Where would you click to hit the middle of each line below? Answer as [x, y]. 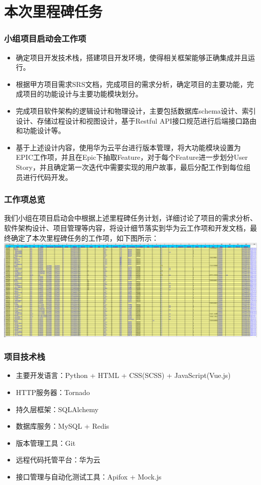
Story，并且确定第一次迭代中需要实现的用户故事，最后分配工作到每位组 [133, 167]
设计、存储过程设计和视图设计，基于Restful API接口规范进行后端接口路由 [136, 120]
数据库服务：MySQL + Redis [62, 426]
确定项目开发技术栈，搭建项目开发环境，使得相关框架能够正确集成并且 [132, 57]
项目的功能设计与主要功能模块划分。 [83, 94]
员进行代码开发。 [44, 177]
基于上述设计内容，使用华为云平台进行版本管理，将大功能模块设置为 [128, 147]
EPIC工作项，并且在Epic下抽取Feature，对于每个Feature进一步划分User [132, 157]
